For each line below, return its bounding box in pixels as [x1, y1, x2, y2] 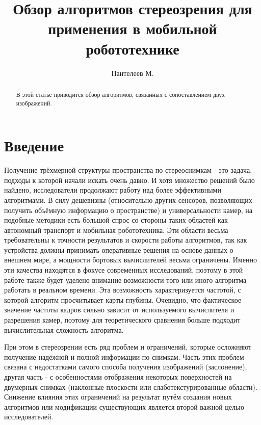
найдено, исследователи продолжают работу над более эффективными [4, 184, 221, 195]
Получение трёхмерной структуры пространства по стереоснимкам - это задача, [4, 165, 252, 175]
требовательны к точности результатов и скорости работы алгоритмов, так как [4, 234, 247, 245]
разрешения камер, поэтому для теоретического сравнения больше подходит [4, 314, 241, 325]
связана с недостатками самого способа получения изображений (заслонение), [4, 361, 247, 372]
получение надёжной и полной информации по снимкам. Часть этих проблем [4, 351, 244, 362]
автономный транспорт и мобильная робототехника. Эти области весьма [4, 224, 228, 235]
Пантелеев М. [111, 67, 154, 78]
